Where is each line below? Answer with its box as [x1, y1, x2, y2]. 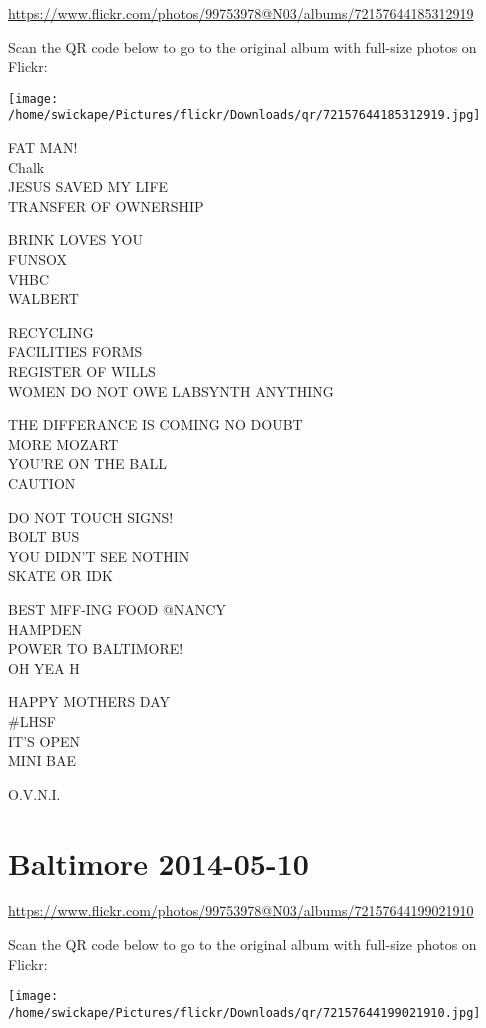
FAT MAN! [8, 137, 78, 158]
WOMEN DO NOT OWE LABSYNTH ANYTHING [8, 380, 334, 401]
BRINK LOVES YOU [8, 229, 143, 250]
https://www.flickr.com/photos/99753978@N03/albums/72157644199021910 [8, 900, 474, 921]
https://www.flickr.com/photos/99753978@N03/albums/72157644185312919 [8, 3, 474, 23]
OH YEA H [8, 657, 80, 678]
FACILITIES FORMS [8, 341, 143, 362]
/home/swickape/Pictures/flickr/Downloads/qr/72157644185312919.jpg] [8, 108, 481, 123]
